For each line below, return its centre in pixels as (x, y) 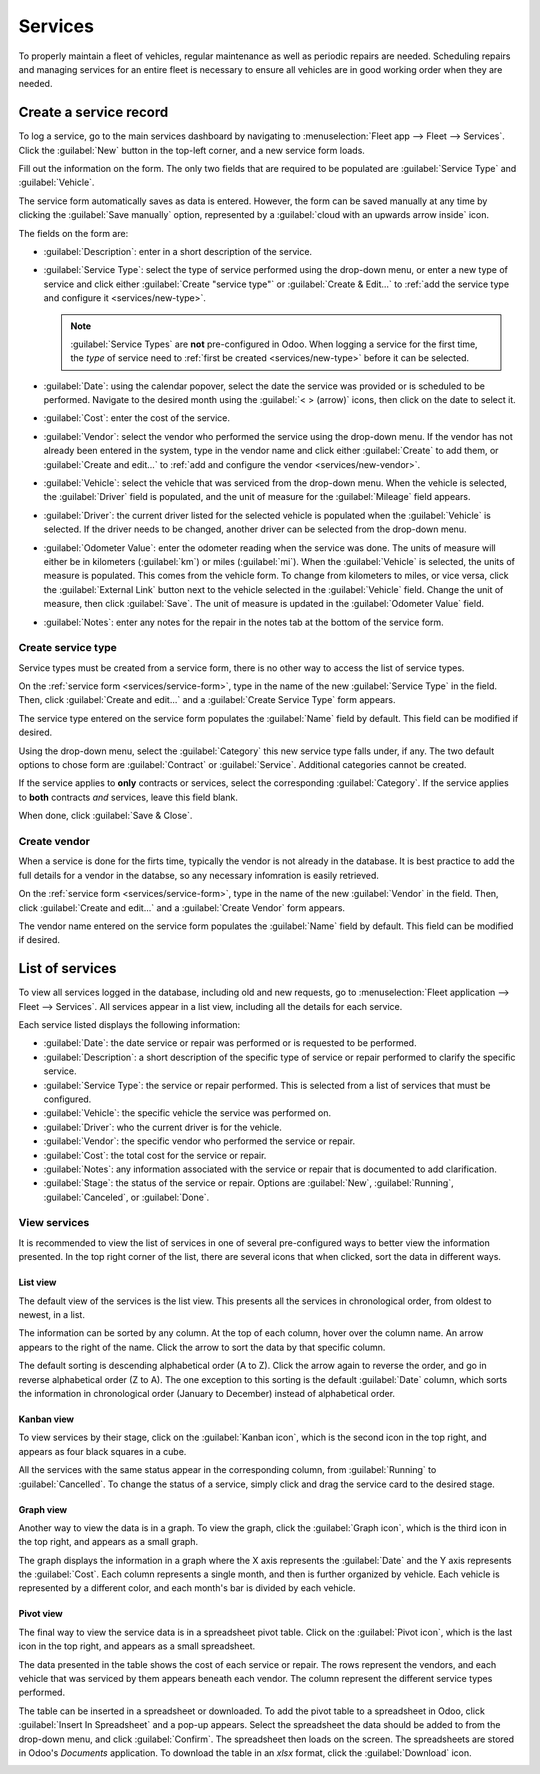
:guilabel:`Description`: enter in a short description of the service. (178, 251)
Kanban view (46, 1419)
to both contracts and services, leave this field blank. (128, 797)
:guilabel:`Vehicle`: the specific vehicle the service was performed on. (187, 1113)
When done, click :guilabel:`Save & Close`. (105, 816)
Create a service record (93, 112)
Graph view (43, 1509)
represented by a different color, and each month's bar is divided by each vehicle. (187, 1588)
